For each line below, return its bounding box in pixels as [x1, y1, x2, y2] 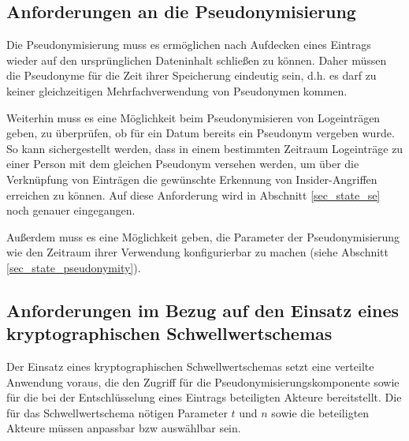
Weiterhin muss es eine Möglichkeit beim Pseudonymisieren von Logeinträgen [6, 109, 381, 125]
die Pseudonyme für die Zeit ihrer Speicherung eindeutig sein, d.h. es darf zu [6, 67, 377, 84]
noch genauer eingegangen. [6, 202, 136, 219]
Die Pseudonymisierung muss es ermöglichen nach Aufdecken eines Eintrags [6, 36, 371, 53]
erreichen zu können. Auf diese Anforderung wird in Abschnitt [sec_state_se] [6, 186, 381, 203]
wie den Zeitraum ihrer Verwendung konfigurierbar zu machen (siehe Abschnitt [6, 244, 389, 260]
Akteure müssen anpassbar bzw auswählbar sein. [6, 420, 241, 436]
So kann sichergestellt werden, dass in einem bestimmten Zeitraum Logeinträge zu [6, 140, 403, 156]
